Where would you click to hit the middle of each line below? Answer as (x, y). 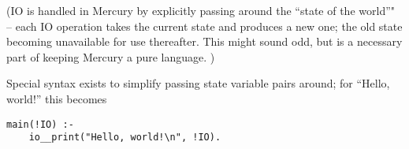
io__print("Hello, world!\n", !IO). (125, 138)
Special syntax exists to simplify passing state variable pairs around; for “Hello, (198, 83)
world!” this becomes (57, 98)
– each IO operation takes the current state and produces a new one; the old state (204, 26)
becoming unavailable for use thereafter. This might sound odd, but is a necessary (204, 41)
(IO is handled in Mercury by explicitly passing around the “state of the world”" (201, 10)
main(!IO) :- (40, 124)
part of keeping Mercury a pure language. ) (111, 56)
